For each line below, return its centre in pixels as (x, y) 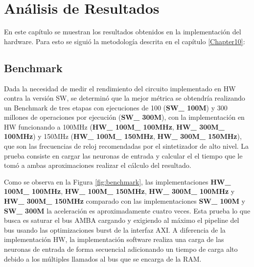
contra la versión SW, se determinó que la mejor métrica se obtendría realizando (125, 98)
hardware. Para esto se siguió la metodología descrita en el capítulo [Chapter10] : (125, 41)
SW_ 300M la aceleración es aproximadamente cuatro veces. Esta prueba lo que (127, 210)
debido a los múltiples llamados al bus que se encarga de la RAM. (103, 258)
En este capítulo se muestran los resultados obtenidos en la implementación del (123, 32)
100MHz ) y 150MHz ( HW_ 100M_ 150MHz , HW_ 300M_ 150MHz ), (123, 136)
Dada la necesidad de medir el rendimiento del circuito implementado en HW (120, 88)
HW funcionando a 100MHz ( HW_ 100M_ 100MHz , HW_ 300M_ (114, 126)
